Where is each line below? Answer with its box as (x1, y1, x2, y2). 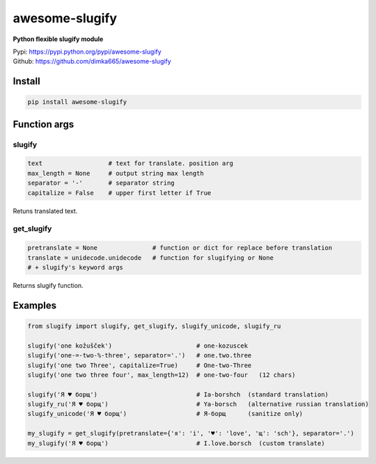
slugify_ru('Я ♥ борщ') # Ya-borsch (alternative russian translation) (27, 401, 369, 408)
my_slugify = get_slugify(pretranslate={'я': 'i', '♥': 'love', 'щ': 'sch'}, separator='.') (27, 429, 354, 438)
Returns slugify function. (13, 281, 84, 289)
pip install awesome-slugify (27, 98, 127, 106)
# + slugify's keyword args (27, 263, 123, 271)
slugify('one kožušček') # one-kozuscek (27, 341, 249, 350)
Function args (13, 118, 75, 130)
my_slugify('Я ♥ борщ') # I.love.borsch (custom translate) (27, 439, 325, 447)
